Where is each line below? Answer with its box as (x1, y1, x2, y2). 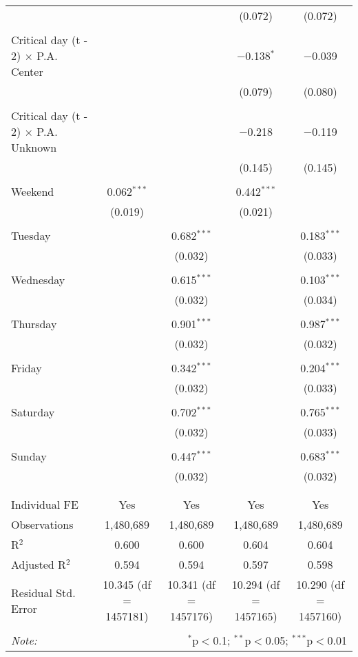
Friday (11, 360, 42, 376)
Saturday (11, 404, 55, 420)
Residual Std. (11, 584, 76, 600)
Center (11, 63, 43, 79)
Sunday (11, 448, 47, 464)
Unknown (11, 139, 57, 155)
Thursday (11, 316, 57, 332)
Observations (11, 516, 74, 532)
